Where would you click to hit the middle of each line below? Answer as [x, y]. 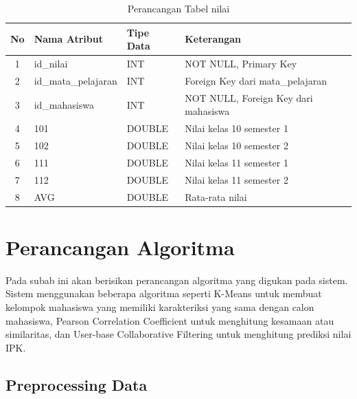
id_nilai [51, 64]
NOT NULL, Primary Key [241, 64]
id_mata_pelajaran [76, 80]
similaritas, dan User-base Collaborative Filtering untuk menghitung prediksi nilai [178, 334]
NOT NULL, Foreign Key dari [249, 97]
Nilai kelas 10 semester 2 [237, 145]
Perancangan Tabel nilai [178, 8]
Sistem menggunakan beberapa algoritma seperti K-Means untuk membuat [164, 293]
